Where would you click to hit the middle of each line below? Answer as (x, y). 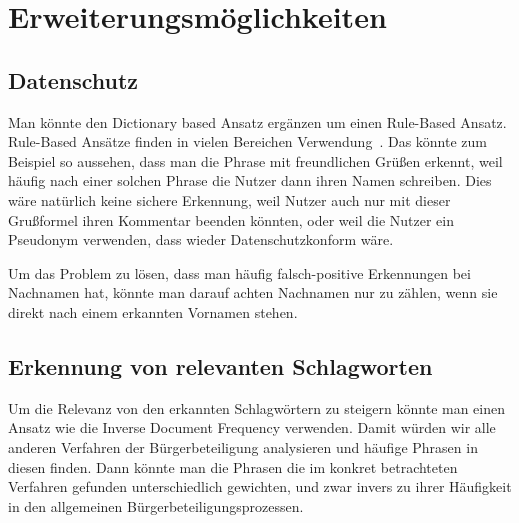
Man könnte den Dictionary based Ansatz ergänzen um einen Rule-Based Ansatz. (257, 121)
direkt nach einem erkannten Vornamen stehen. (153, 311)
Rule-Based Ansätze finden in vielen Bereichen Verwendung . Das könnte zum (247, 141)
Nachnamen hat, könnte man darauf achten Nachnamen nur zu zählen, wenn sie (253, 292)
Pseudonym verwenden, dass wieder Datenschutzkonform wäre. (201, 239)
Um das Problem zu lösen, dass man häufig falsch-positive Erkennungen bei (239, 272)
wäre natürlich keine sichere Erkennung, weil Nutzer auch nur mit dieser (229, 199)
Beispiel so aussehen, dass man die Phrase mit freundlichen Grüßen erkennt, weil (255, 160)
